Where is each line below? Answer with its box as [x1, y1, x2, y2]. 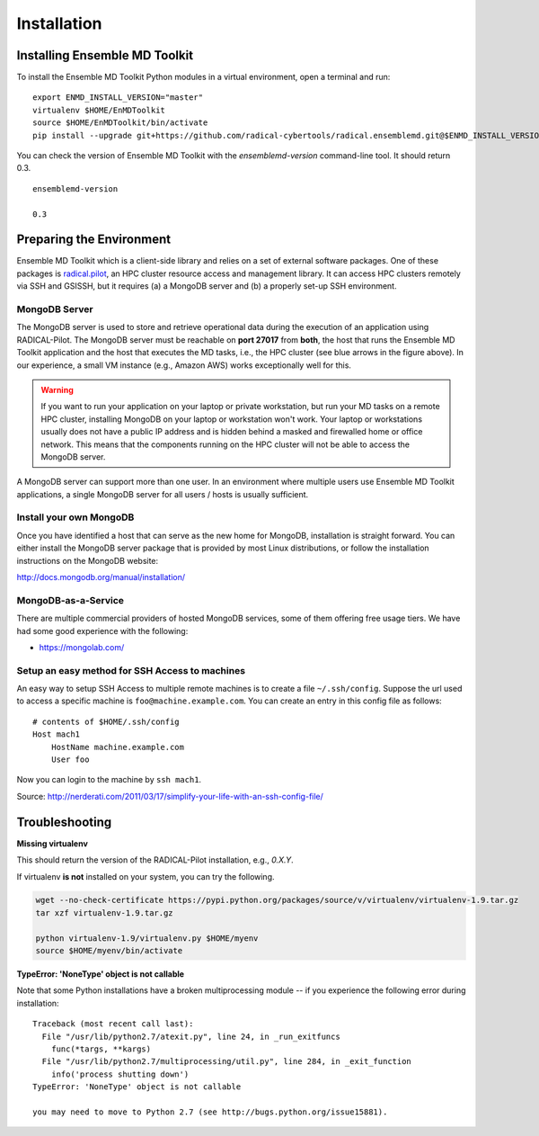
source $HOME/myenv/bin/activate [35, 945, 183, 956]
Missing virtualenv [16, 837, 89, 849]
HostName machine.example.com [50, 742, 184, 752]
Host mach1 [32, 729, 81, 739]
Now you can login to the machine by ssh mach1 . [16, 774, 202, 785]
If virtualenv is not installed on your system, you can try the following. [16, 871, 275, 881]
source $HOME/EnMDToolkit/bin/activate [32, 118, 208, 128]
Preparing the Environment [16, 232, 171, 247]
